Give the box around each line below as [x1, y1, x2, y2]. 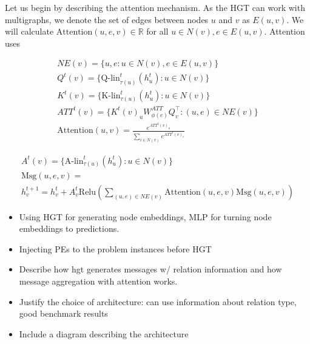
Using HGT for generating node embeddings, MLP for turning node [19, 210, 272, 223]
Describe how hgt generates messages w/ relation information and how [19, 263, 282, 275]
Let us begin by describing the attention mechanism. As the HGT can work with [5, 1, 305, 13]
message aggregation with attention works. [19, 275, 178, 288]
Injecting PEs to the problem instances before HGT [19, 242, 212, 255]
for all [146, 25, 169, 38]
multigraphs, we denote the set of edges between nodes [5, 13, 209, 25]
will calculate [5, 25, 54, 38]
